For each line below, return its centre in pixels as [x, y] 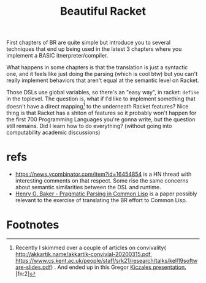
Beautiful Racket [103, 11]
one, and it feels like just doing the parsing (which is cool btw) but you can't [102, 74]
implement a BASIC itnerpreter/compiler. [57, 56]
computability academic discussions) [53, 132]
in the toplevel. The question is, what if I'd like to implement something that [101, 99]
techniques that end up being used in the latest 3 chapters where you [94, 49]
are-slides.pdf [33, 267]
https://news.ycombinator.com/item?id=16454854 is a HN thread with [103, 174]
